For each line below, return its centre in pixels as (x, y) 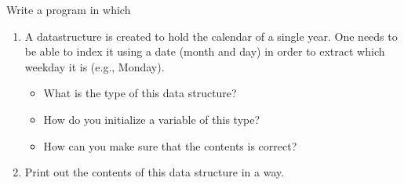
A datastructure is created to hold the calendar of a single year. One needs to (211, 36)
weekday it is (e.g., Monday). (95, 66)
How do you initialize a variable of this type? (152, 119)
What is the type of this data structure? (140, 93)
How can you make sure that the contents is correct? (170, 145)
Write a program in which (69, 9)
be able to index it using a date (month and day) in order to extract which (205, 51)
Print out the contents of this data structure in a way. (155, 172)
